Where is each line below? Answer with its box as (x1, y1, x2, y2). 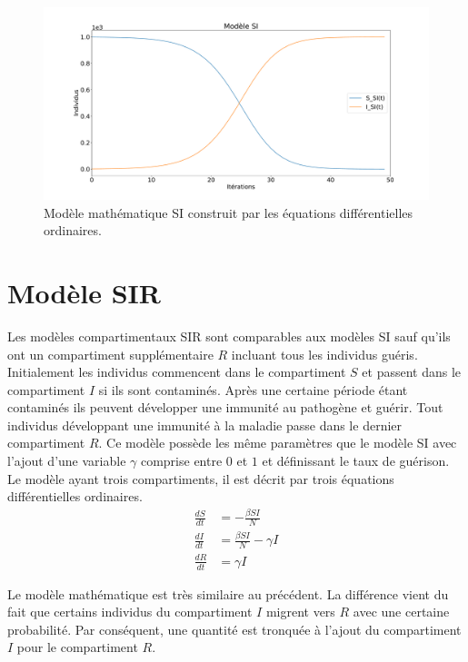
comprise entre (140, 451, 223, 470)
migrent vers (265, 602, 335, 621)
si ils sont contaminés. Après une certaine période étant (98, 380, 408, 399)
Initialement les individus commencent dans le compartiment (7, 362, 346, 381)
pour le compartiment (16, 637, 138, 657)
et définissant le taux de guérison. (262, 451, 450, 470)
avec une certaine (353, 602, 450, 621)
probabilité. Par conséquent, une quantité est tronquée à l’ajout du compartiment (7, 619, 462, 638)
